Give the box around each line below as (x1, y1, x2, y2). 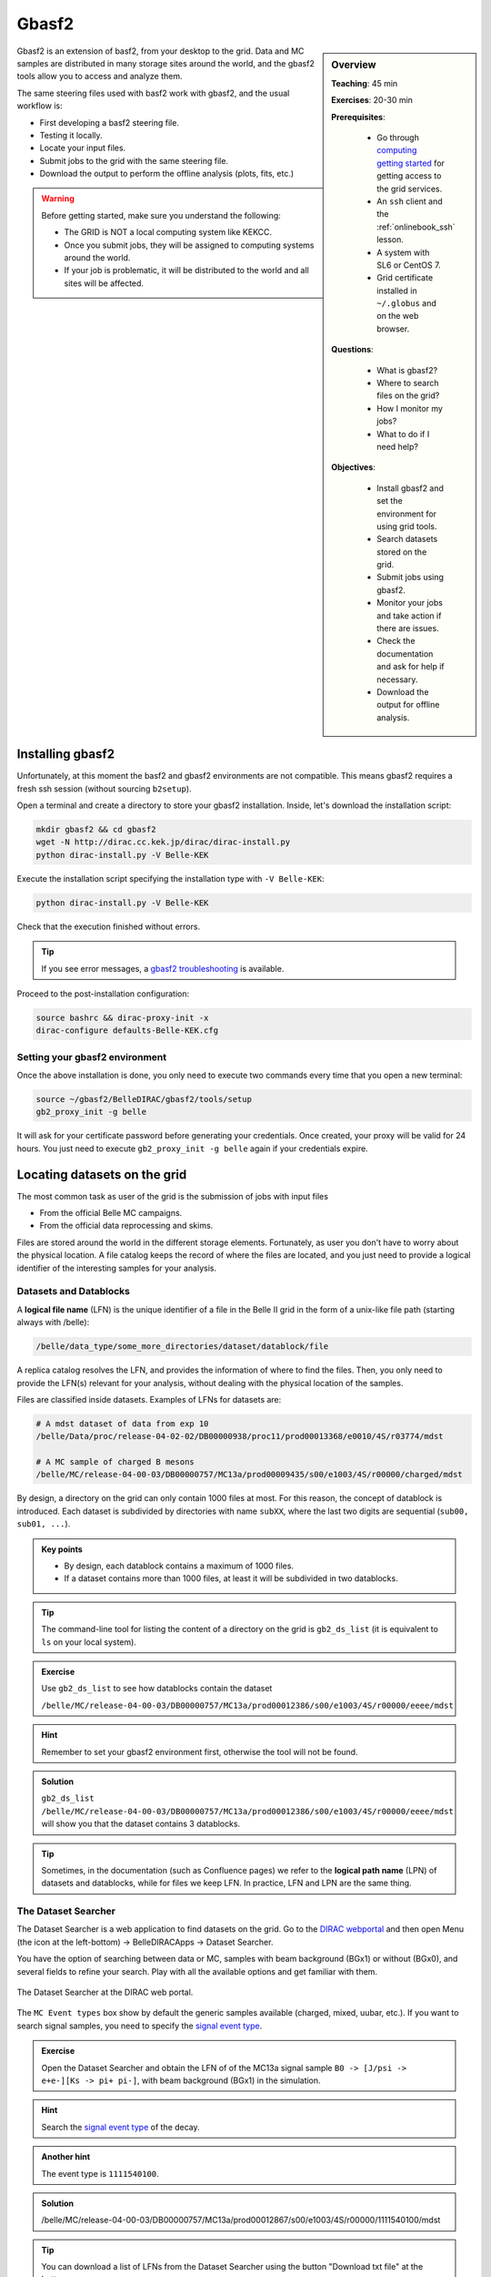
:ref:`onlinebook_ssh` (376, 221, 456, 232)
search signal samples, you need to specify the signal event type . (16, 2020, 263, 2031)
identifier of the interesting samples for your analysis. (16, 1262, 217, 1273)
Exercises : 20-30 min (331, 95, 414, 106)
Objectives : (331, 462, 376, 473)
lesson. (376, 234, 405, 245)
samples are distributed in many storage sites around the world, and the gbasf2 (16, 57, 316, 68)
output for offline (376, 699, 440, 710)
